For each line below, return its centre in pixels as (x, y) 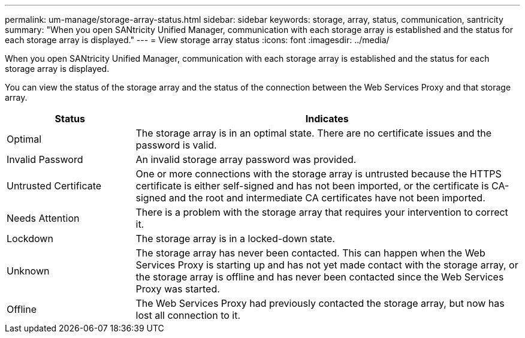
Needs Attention (43, 218)
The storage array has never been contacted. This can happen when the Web (310, 253)
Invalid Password (45, 159)
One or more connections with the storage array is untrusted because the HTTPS (319, 174)
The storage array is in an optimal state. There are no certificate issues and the (314, 133)
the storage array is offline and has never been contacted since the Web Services (320, 277)
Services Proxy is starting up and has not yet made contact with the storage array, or (327, 265)
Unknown (28, 271)
